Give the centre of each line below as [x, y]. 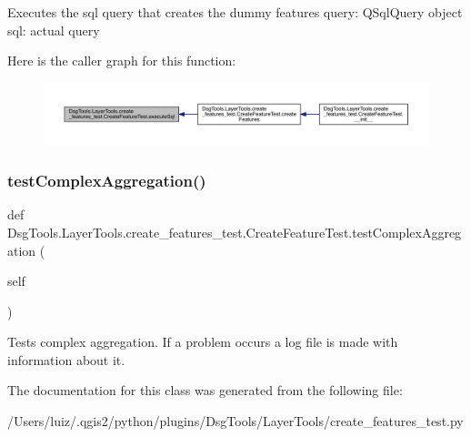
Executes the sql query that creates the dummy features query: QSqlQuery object [235, 12]
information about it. [66, 359]
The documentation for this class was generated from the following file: [205, 390]
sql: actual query [54, 30]
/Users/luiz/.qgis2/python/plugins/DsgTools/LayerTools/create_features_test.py [235, 421]
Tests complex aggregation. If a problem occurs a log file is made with [203, 342]
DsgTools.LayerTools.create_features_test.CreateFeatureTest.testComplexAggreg [235, 232]
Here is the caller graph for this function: [122, 61]
